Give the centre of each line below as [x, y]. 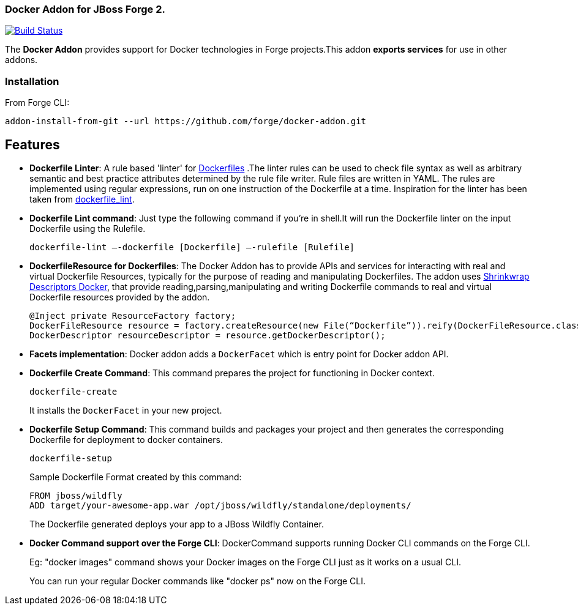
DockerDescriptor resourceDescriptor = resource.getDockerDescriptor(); [208, 335]
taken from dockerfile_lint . [82, 199]
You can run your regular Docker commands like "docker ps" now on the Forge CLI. [198, 581]
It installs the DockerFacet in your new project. [126, 410]
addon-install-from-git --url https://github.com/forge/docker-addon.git [186, 121]
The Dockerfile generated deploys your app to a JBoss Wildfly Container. [177, 524]
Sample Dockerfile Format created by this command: [136, 477]
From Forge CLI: [37, 103]
